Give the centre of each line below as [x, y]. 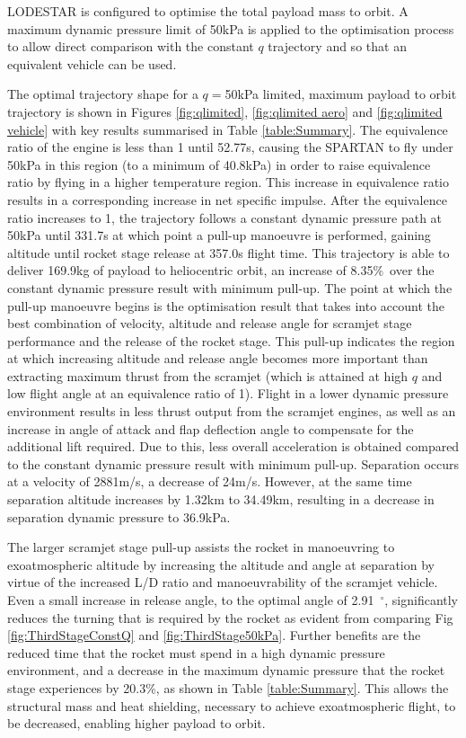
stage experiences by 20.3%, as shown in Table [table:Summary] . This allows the [228, 687]
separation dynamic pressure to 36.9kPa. [119, 516]
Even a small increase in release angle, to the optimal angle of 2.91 [191, 600]
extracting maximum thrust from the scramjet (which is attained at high [208, 375]
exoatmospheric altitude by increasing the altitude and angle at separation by [221, 564]
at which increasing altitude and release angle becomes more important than [218, 358]
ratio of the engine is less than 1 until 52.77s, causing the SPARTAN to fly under [230, 147]
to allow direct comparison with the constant [131, 46]
